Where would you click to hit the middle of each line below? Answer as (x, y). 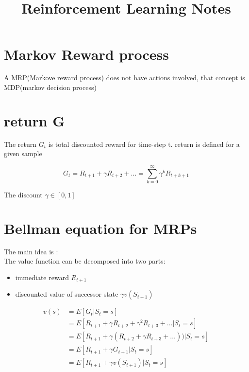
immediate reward (42, 277)
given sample (23, 153)
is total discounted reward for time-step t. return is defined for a (144, 144)
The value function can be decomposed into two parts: (85, 261)
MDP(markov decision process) (50, 87)
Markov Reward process (87, 54)
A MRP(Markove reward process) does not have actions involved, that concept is (124, 78)
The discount (23, 194)
